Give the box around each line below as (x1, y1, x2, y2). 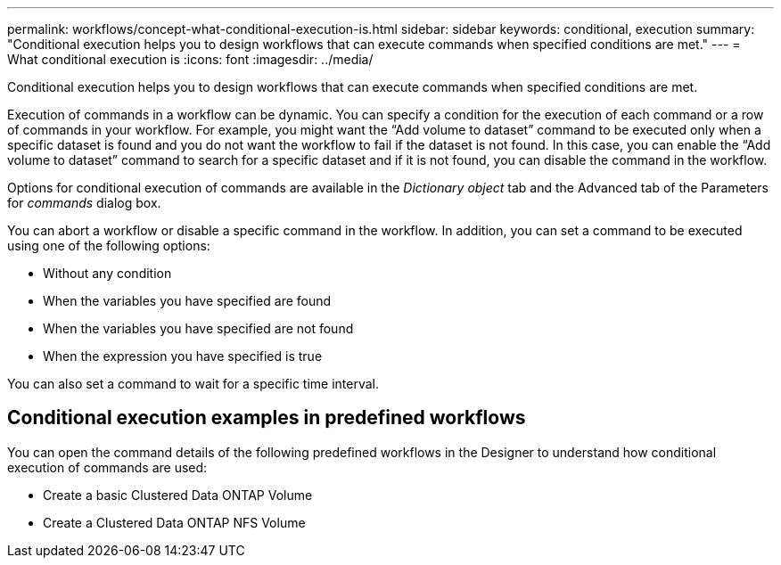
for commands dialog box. (7, 195, 161, 210)
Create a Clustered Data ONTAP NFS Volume (43, 514, 306, 530)
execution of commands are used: (7, 459, 208, 475)
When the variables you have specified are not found (43, 321, 354, 336)
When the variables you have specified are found (43, 293, 332, 308)
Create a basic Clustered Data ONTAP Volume (43, 487, 313, 503)
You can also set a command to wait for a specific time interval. (7, 376, 380, 391)
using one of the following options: (7, 238, 210, 253)
